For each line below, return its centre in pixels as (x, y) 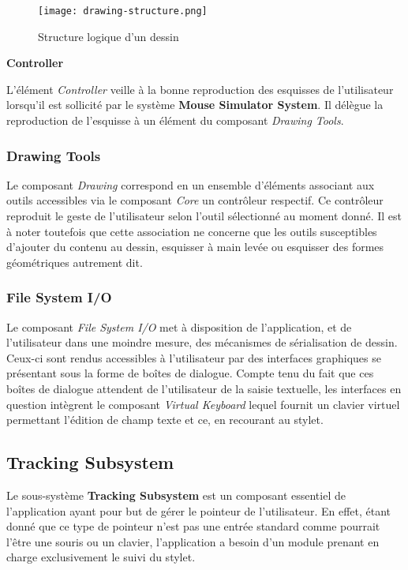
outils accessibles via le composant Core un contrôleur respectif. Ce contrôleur (195, 200)
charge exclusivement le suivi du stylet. (101, 557)
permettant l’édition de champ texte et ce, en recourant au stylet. (165, 420)
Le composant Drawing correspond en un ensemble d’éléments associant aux (191, 184)
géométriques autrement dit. (75, 262)
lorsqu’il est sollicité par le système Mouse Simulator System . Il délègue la (195, 105)
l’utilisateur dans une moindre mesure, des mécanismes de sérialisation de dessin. (202, 342)
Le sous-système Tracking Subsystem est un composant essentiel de (176, 495)
